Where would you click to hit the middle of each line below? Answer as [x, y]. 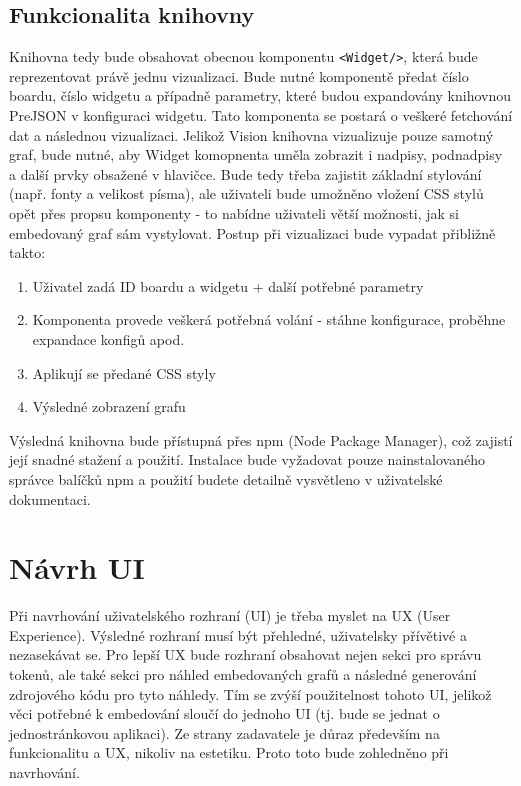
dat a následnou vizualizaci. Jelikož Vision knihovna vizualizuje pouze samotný [251, 134]
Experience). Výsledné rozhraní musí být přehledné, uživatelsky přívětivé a [238, 634]
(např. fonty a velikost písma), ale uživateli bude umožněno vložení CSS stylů [246, 193]
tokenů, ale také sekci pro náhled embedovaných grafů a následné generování [243, 674]
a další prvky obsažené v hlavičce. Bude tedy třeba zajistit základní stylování [245, 173]
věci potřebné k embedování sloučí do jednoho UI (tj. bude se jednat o [224, 713]
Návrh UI [77, 567]
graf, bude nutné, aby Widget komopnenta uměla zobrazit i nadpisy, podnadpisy [256, 154]
